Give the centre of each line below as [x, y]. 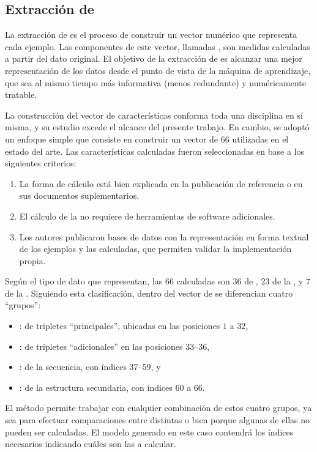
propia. [32, 260]
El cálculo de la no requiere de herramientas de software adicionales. [147, 216]
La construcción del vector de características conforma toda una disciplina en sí [154, 115]
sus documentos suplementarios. [79, 195]
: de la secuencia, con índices [73, 367]
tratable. [21, 94]
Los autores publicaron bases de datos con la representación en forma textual [164, 236]
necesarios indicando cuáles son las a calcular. [91, 444]
